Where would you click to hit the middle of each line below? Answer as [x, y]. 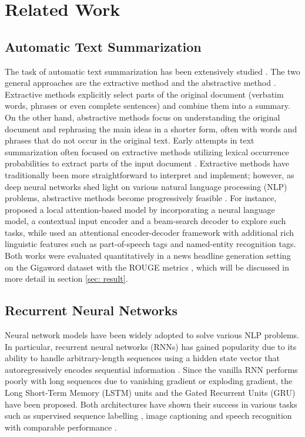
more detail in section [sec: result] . [66, 278]
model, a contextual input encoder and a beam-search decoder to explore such [145, 221]
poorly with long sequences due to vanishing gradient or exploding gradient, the [149, 381]
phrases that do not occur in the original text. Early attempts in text [130, 140]
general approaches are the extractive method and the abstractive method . [140, 83]
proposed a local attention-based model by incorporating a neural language [140, 209]
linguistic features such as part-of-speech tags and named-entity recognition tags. [150, 244]
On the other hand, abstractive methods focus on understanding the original [143, 117]
